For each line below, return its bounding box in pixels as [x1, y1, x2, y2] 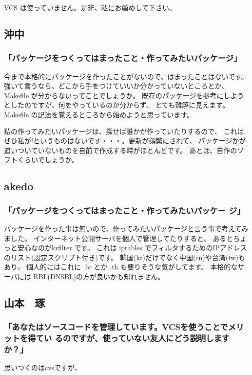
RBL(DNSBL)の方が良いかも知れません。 [33, 271, 165, 281]
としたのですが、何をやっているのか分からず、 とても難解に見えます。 [4, 100, 229, 110]
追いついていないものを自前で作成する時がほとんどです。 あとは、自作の [4, 145, 237, 155]
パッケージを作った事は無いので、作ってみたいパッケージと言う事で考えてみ [4, 223, 249, 233]
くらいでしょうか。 [17, 154, 79, 165]
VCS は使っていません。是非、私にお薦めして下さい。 [4, 2, 176, 12]
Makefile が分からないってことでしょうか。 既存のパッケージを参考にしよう [4, 90, 244, 100]
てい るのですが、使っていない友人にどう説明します [36, 332, 230, 344]
